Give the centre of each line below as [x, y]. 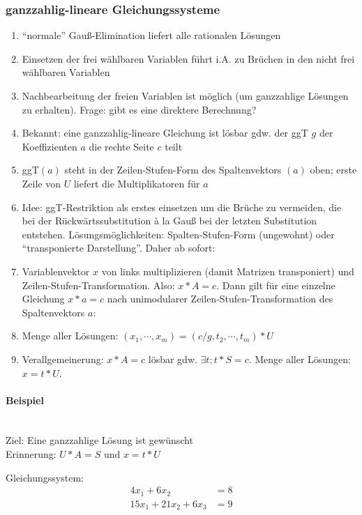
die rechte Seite [121, 146]
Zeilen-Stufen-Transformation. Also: [98, 285]
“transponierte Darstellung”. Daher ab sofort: [119, 248]
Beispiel [25, 400]
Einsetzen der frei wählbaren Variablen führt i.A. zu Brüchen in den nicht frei [188, 58]
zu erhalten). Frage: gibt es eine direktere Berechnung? [139, 109]
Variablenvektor [56, 271]
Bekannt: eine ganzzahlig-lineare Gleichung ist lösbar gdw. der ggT [165, 133]
